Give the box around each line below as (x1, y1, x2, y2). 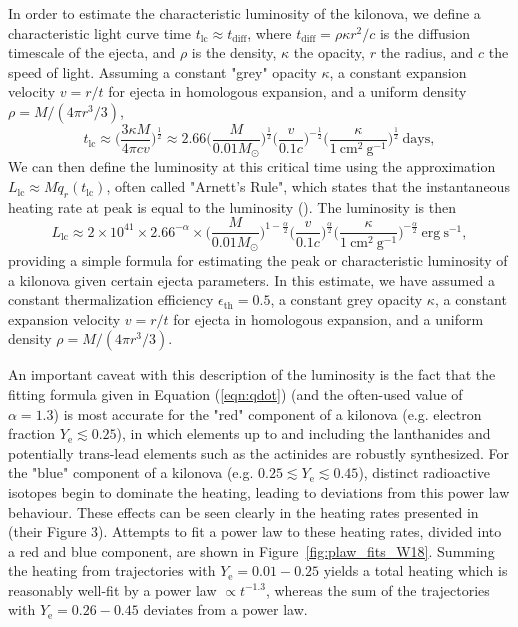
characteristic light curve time (8, 22, 191, 43)
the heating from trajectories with (8, 560, 216, 581)
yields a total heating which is (323, 560, 508, 581)
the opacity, (293, 42, 365, 63)
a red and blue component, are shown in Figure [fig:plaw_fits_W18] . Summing (8, 540, 495, 561)
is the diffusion (379, 22, 470, 43)
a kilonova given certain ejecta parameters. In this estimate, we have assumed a (8, 269, 495, 290)
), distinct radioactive (358, 462, 490, 483)
